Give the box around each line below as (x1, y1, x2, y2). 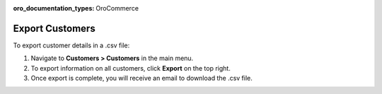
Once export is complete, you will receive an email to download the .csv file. (30, 74, 253, 83)
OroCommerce (95, 4, 139, 12)
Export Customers (13, 22, 95, 35)
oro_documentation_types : (13, 4, 95, 12)
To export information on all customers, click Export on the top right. (30, 64, 231, 72)
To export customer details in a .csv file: (13, 41, 130, 49)
